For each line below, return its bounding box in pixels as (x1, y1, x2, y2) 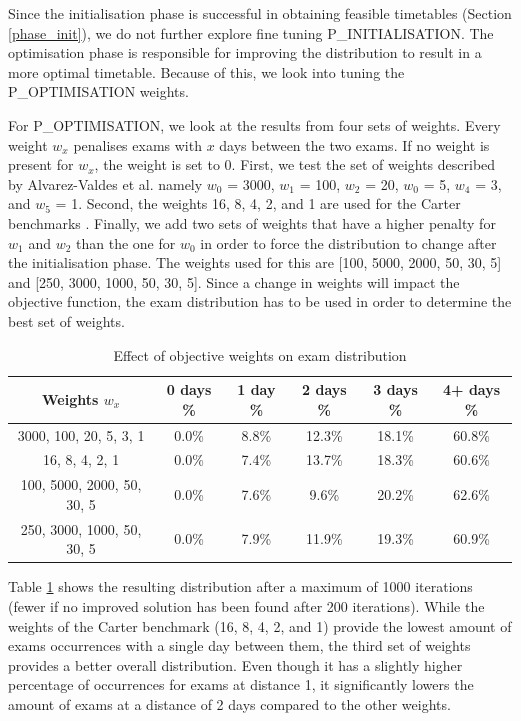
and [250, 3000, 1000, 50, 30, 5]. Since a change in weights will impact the (8, 271, 460, 292)
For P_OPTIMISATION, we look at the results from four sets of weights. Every (8, 114, 501, 135)
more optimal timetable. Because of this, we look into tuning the (8, 61, 405, 82)
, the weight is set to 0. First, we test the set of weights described (94, 154, 496, 175)
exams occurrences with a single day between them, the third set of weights (8, 635, 471, 656)
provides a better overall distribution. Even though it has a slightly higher (8, 654, 463, 675)
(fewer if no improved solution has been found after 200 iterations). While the (8, 595, 485, 616)
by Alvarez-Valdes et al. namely (8, 173, 203, 194)
